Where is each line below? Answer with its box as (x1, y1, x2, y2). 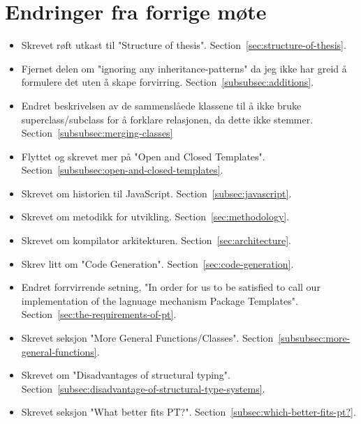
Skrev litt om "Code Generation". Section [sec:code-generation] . (21, 256, 294, 271)
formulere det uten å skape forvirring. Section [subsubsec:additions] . (21, 75, 314, 89)
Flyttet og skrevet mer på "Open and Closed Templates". (21, 149, 265, 163)
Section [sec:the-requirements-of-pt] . (21, 307, 177, 321)
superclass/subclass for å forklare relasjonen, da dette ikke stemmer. (21, 112, 314, 126)
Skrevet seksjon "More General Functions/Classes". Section (21, 331, 274, 345)
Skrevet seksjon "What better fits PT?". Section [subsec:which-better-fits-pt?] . (21, 404, 356, 419)
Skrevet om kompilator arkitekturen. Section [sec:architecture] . (21, 233, 291, 248)
